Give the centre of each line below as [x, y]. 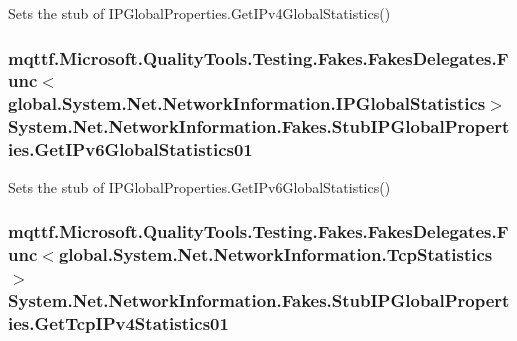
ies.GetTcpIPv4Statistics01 [118, 322]
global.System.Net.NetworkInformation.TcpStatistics [275, 253]
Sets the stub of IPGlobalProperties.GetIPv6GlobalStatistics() [199, 186]
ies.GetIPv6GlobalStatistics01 [130, 149]
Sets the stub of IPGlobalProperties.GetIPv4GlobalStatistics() [199, 13]
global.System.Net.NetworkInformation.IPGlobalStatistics [247, 103]
